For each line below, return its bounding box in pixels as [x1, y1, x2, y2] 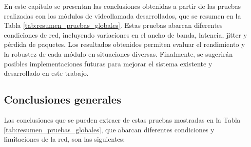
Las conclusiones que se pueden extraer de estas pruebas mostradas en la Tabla [4, 114, 241, 125]
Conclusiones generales [4, 92, 121, 107]
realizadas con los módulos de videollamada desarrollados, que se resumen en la [4, 10, 241, 21]
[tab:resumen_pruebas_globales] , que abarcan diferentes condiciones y [4, 124, 214, 134]
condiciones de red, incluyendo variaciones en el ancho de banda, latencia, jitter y [4, 29, 247, 40]
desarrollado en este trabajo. [4, 68, 89, 78]
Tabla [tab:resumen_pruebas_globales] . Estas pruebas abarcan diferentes [4, 20, 223, 30]
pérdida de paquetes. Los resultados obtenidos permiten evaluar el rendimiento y [4, 39, 245, 49]
